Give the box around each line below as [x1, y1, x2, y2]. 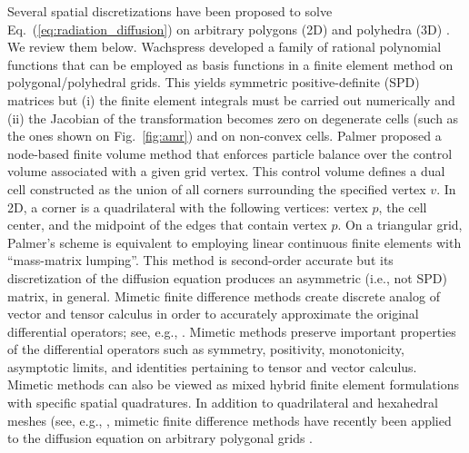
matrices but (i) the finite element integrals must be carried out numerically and [7, 90, 455, 109]
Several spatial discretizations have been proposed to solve [7, 2, 333, 20]
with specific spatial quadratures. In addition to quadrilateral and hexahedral [7, 393, 438, 412]
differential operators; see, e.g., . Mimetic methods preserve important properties [7, 321, 456, 340]
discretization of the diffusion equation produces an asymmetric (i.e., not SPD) [7, 268, 447, 287]
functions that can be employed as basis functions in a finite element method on [7, 54, 454, 74]
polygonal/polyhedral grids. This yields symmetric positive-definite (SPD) [7, 73, 420, 92]
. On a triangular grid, [337, 215, 463, 234]
